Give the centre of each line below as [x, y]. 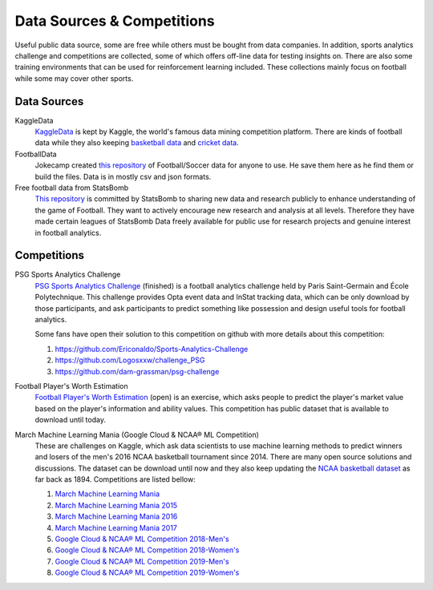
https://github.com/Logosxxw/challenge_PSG [130, 360]
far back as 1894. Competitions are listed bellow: [115, 479]
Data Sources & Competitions [115, 21]
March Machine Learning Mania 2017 [116, 527]
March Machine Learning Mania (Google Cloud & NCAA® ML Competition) [137, 434]
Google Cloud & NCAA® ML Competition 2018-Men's [142, 539]
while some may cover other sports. [74, 78]
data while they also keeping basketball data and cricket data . [137, 143]
